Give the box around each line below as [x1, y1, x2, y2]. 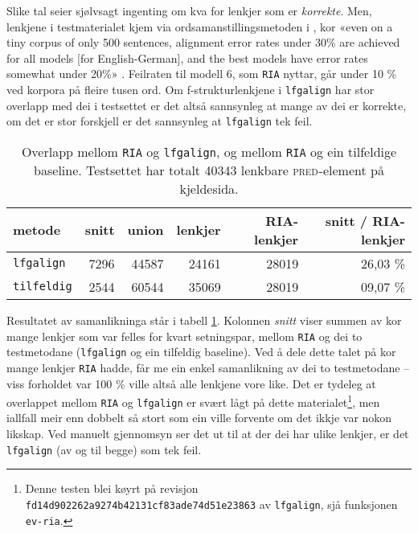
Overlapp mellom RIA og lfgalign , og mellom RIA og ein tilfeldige [21, 141, 397, 161]
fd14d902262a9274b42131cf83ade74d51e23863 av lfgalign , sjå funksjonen [25, 495, 398, 512]
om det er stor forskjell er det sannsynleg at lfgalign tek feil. [6, 113, 313, 129]
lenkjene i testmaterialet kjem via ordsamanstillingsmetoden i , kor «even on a [6, 18, 393, 35]
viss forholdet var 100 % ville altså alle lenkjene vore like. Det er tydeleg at [6, 375, 376, 392]
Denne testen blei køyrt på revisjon [25, 480, 199, 497]
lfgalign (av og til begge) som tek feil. [6, 441, 202, 457]
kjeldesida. [179, 178, 239, 198]
